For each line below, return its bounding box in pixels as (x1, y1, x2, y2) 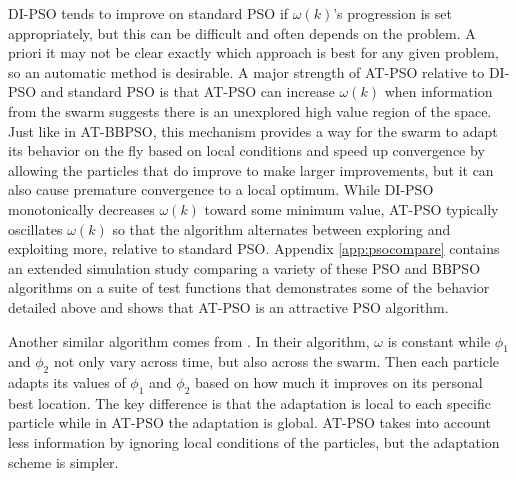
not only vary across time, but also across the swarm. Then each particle (53, 351, 500, 372)
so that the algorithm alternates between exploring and (112, 218, 451, 239)
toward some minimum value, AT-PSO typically (204, 198, 499, 219)
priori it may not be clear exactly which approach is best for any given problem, (8, 42, 499, 63)
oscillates (8, 218, 63, 239)
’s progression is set (333, 3, 452, 23)
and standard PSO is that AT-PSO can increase (40, 81, 335, 102)
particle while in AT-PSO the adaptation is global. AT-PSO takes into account (8, 412, 491, 433)
